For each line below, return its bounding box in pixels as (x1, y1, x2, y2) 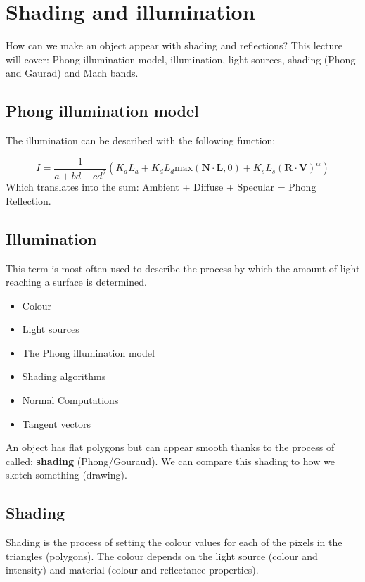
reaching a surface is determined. (6, 274, 147, 289)
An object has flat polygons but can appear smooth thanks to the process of (6, 440, 335, 455)
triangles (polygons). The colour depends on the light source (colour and (6, 548, 318, 563)
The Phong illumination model (22, 345, 155, 360)
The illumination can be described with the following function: (6, 133, 276, 148)
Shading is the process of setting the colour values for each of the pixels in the (6, 535, 342, 550)
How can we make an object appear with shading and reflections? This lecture (6, 38, 343, 53)
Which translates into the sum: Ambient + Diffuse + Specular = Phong (6, 179, 316, 194)
